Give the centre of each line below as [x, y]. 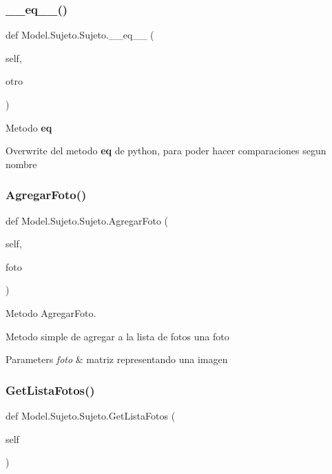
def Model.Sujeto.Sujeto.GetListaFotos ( [91, 415]
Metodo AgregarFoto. [51, 312]
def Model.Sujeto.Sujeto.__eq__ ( [80, 35]
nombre [21, 164]
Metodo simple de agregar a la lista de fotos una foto [117, 336]
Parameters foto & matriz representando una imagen [117, 359]
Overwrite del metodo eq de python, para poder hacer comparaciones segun [166, 151]
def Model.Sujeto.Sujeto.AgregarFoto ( [87, 220]
